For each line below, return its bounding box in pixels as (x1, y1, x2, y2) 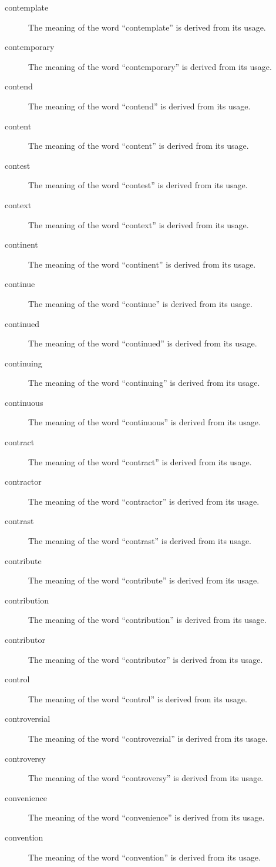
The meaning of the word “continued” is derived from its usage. (28, 337, 257, 349)
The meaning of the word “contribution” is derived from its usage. (28, 613, 267, 626)
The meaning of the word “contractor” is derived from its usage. (28, 495, 260, 507)
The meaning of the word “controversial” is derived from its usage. (28, 732, 268, 744)
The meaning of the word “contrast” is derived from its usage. (28, 535, 251, 547)
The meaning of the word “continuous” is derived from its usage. (28, 416, 261, 428)
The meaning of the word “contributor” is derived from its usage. (28, 653, 263, 665)
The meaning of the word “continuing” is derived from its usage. (28, 376, 260, 389)
